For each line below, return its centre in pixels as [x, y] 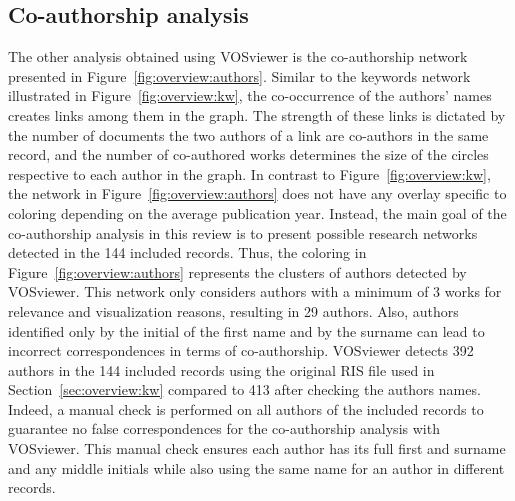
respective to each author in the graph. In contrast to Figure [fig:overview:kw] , [249, 173]
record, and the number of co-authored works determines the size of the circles [248, 154]
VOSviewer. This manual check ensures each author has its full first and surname [257, 448]
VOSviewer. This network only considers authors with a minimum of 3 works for [255, 291]
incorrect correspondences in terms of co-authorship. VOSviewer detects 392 [241, 350]
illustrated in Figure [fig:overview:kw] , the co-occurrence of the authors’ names [250, 95]
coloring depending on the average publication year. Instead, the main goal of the [257, 212]
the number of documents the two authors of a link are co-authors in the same [248, 134]
